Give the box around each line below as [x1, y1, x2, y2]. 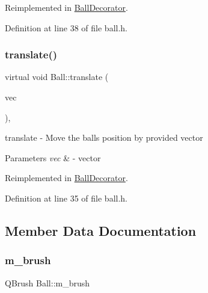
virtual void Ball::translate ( [5, 70, 109, 83]
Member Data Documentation [5, 221, 197, 239]
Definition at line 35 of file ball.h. [5, 191, 128, 204]
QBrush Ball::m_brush [5, 276, 90, 289]
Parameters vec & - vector [5, 151, 101, 164]
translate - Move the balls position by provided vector [5, 131, 203, 144]
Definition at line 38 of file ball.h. [5, 21, 128, 34]
